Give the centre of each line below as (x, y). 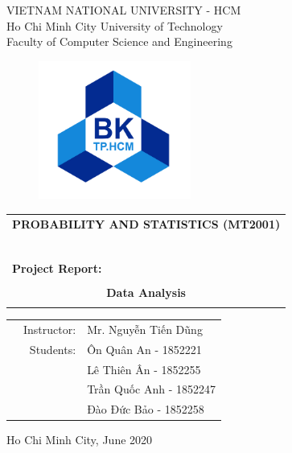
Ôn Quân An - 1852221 (144, 349)
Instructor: (50, 329)
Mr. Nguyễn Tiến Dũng (145, 329)
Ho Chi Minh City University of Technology (115, 25)
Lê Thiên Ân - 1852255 (144, 369)
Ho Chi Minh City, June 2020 (80, 440)
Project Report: (57, 268)
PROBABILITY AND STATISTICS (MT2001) (146, 223)
